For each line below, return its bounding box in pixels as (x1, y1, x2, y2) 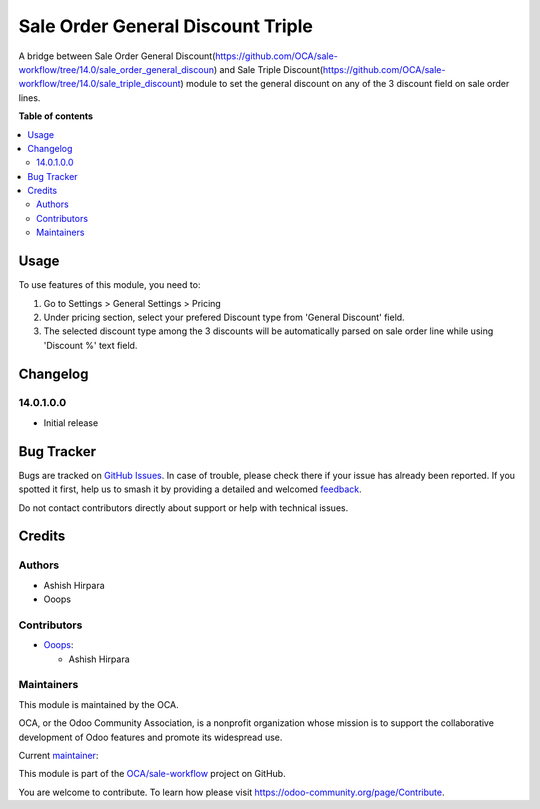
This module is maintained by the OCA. (18, 698, 179, 710)
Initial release (43, 416, 99, 429)
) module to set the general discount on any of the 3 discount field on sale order (180, 78, 510, 90)
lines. (18, 91, 41, 104)
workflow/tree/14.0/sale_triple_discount (18, 78, 181, 90)
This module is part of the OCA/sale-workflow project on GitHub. (18, 768, 286, 780)
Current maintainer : (18, 749, 99, 761)
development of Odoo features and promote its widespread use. (18, 731, 283, 743)
